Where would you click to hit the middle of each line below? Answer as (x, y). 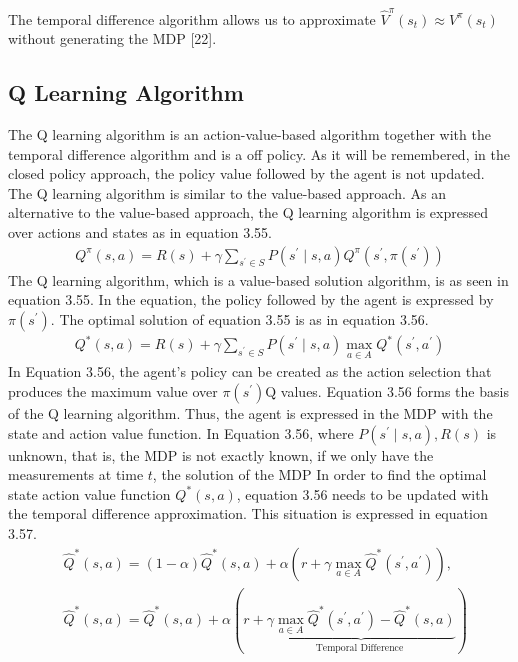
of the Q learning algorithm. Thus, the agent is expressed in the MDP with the (250, 413)
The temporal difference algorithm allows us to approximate (192, 18)
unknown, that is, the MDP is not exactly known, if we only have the (221, 454)
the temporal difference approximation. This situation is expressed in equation (248, 513)
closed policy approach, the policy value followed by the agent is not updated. (246, 173)
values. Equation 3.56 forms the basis (394, 391)
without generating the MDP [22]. (112, 38)
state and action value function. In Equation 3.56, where (181, 432)
